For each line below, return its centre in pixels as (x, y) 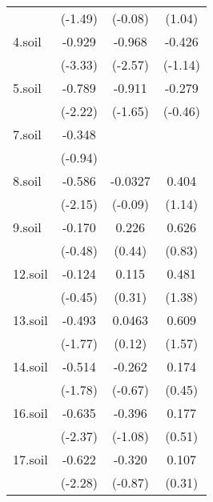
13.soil (30, 320)
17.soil (30, 459)
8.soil (27, 181)
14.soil (30, 366)
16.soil (30, 413)
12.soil (30, 273)
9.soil (27, 227)
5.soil (27, 88)
